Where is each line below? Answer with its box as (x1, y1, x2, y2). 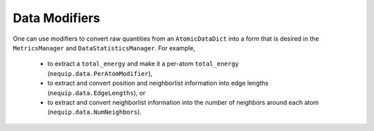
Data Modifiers (12, 10, 100, 26)
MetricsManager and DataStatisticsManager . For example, (12, 43, 195, 52)
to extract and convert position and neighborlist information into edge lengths (47, 79, 269, 88)
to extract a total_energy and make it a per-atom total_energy (47, 59, 239, 68)
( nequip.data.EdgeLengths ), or (47, 88, 145, 97)
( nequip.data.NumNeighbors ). (47, 108, 142, 117)
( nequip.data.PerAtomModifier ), (47, 69, 152, 77)
